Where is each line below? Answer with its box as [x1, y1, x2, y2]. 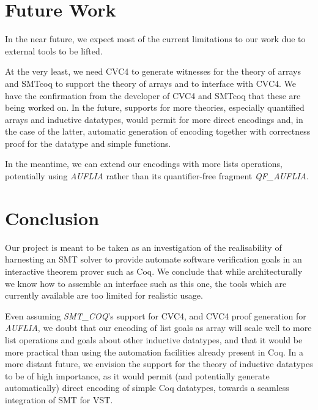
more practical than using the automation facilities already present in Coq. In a [5, 345, 304, 358]
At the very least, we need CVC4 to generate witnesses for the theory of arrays [5, 65, 301, 78]
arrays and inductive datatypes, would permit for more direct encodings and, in [5, 113, 303, 125]
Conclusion [5, 205, 100, 230]
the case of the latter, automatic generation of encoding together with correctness [5, 125, 311, 138]
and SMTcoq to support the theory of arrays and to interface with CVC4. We [5, 76, 296, 89]
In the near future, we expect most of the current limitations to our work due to [5, 32, 306, 45]
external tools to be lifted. [5, 44, 103, 57]
